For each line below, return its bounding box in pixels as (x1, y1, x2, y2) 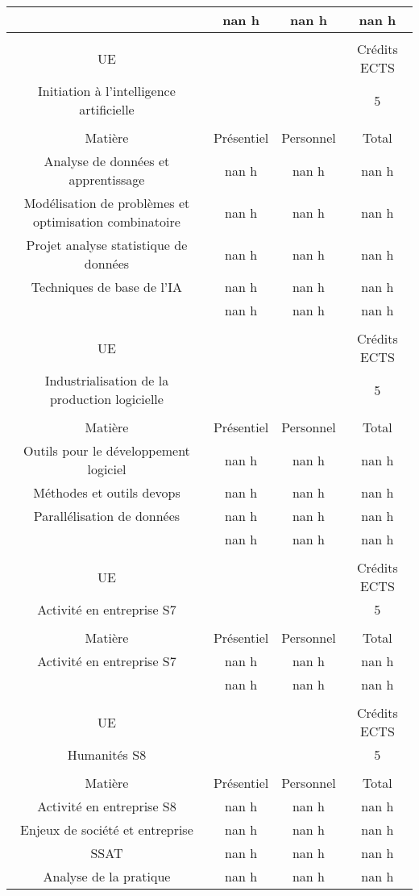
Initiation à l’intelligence (38, 81, 176, 100)
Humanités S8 (67, 745, 147, 764)
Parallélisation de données (33, 506, 180, 525)
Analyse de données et (44, 152, 170, 170)
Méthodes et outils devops (33, 483, 180, 502)
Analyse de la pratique (43, 867, 171, 886)
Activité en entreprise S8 (37, 797, 176, 815)
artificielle (79, 100, 135, 119)
